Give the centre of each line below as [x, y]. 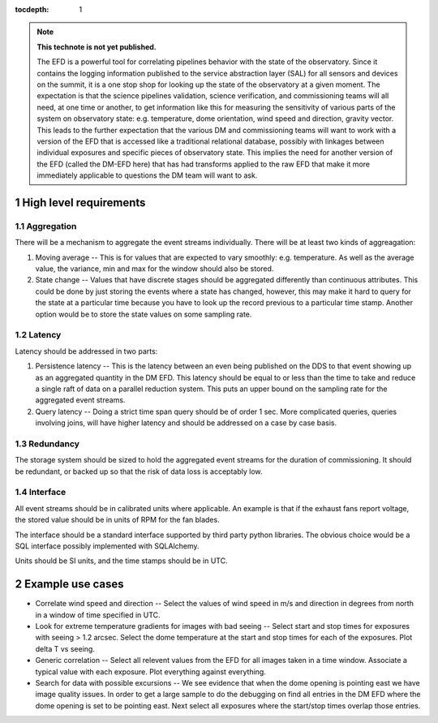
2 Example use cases [69, 584]
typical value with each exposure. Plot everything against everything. [151, 671]
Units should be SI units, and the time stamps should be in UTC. [121, 561]
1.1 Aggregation [46, 226]
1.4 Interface [41, 493]
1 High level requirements [80, 202]
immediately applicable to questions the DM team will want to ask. [147, 175]
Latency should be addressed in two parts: [86, 351]
